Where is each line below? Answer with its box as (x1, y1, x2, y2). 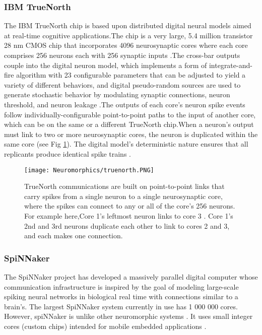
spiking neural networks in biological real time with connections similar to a (4, 291, 238, 302)
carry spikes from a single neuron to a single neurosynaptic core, (24, 190, 223, 201)
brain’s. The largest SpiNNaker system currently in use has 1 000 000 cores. (4, 301, 238, 311)
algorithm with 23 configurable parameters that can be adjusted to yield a (16, 70, 246, 80)
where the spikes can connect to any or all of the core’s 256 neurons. (24, 200, 235, 211)
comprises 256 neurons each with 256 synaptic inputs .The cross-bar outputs (4, 50, 240, 60)
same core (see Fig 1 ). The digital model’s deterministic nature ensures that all (4, 139, 248, 149)
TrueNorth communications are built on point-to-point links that (24, 181, 225, 191)
